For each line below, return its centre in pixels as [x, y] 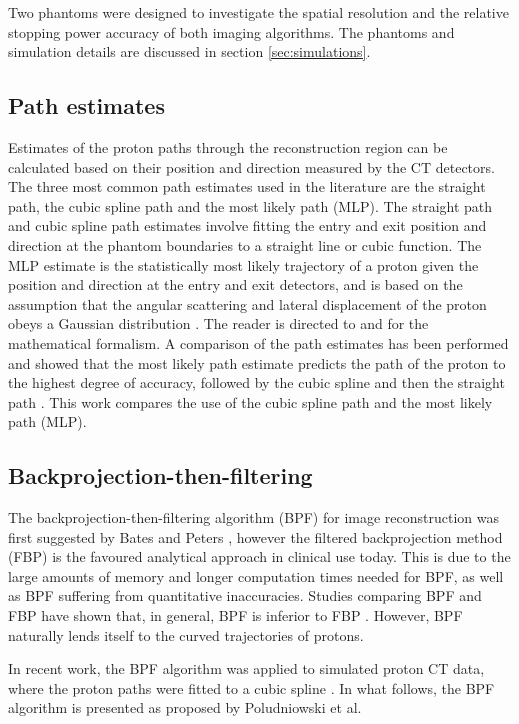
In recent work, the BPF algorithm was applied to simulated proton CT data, [246, 668]
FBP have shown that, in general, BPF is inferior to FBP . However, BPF [235, 615]
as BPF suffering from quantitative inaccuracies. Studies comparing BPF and [245, 595]
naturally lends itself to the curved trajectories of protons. [186, 634]
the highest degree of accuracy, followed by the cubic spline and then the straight [256, 382]
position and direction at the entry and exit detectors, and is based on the [235, 284]
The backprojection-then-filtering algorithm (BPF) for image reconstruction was [253, 517]
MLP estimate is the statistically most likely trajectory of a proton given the [243, 264]
